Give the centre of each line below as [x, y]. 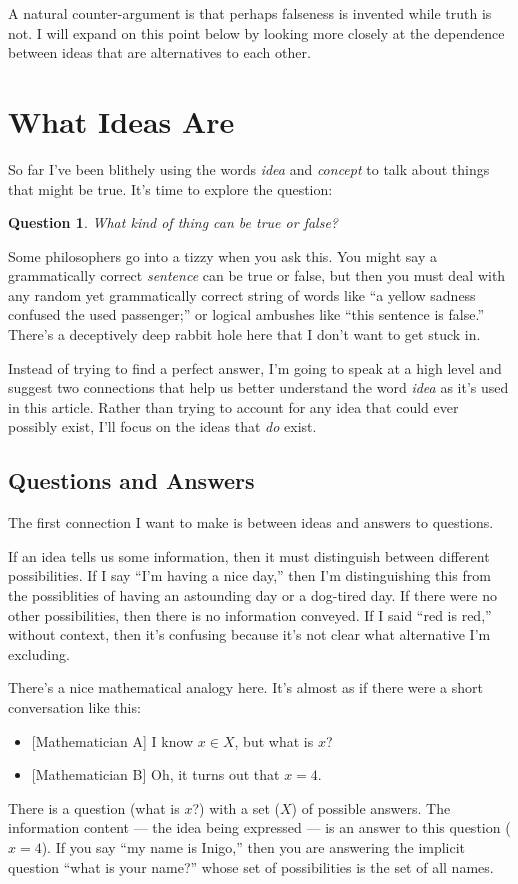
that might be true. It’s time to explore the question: [170, 188]
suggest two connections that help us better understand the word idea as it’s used [258, 387]
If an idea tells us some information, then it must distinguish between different [249, 555]
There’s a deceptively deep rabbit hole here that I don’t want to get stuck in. [244, 334]
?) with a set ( [236, 807]
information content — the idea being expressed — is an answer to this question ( [259, 827]
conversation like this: [74, 706]
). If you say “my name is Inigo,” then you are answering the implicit [253, 846]
